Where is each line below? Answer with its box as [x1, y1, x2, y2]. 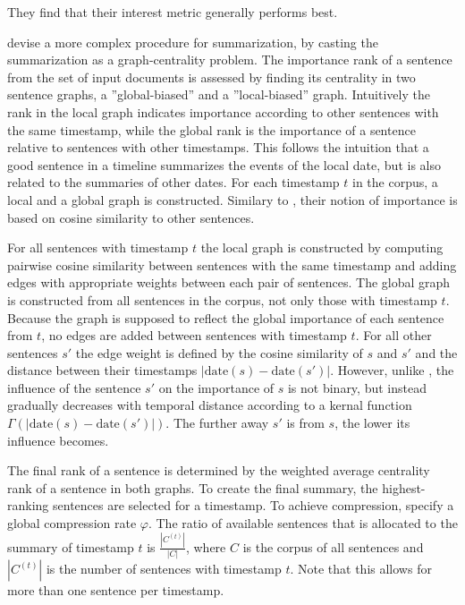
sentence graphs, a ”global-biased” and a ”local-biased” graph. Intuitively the [7, 85, 430, 104]
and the [415, 343, 458, 362]
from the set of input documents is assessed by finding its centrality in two [7, 67, 416, 86]
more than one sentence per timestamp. [7, 581, 224, 600]
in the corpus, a [352, 173, 438, 192]
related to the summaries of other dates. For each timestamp [7, 173, 340, 192]
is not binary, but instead [287, 378, 427, 396]
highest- [382, 478, 426, 497]
